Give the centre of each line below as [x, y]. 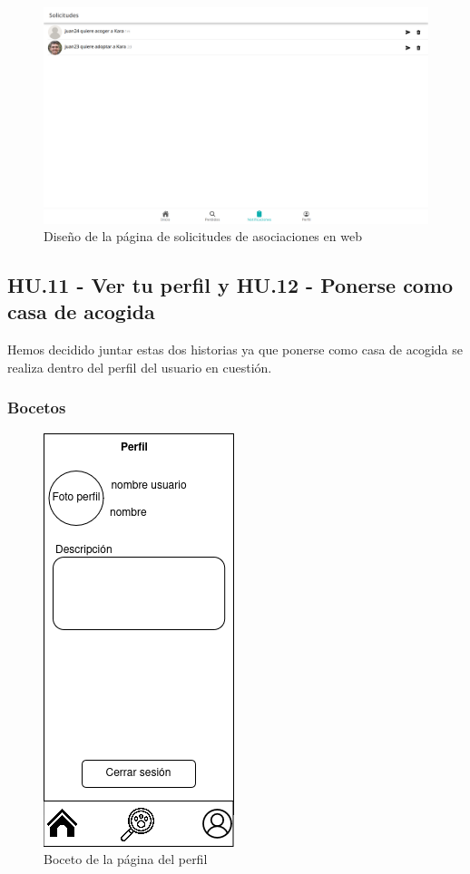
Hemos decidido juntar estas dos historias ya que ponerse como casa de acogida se [235, 350]
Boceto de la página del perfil [126, 859]
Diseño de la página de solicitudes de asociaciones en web [203, 236]
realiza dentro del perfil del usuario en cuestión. [140, 367]
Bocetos [37, 408]
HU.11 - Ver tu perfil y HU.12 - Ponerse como [230, 285]
